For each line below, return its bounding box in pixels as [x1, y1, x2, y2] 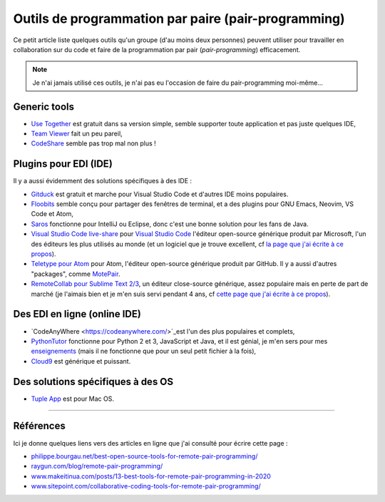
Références [13, 420, 66, 432]
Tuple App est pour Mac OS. [31, 394, 114, 403]
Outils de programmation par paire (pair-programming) [13, 11, 345, 26]
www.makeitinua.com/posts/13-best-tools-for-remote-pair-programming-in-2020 [31, 471, 271, 481]
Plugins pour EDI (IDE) [13, 158, 113, 170]
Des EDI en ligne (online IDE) [13, 308, 142, 320]
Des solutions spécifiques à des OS [13, 375, 174, 388]
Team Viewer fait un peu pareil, [31, 129, 123, 138]
